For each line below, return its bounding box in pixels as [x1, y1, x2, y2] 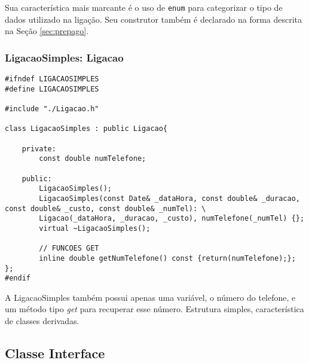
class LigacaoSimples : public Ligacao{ [5, 124, 168, 133]
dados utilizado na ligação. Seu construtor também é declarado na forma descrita [5, 13, 302, 25]
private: [22, 144, 56, 153]
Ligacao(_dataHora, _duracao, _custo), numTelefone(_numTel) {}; [39, 214, 305, 223]
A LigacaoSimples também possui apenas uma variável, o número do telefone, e [5, 291, 296, 303]
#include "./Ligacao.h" [5, 105, 99, 114]
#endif [5, 274, 30, 283]
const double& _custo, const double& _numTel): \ [5, 204, 206, 213]
